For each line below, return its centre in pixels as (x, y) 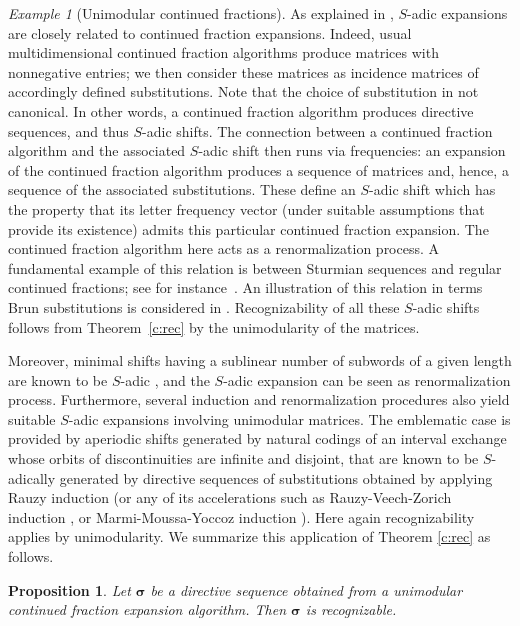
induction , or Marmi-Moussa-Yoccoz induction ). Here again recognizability (241, 516)
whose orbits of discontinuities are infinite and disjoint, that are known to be (243, 458)
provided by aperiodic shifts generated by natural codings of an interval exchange (257, 438)
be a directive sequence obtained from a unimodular (306, 589)
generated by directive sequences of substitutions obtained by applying (276, 477)
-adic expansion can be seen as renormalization (367, 379)
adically (32, 477)
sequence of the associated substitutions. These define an (182, 189)
